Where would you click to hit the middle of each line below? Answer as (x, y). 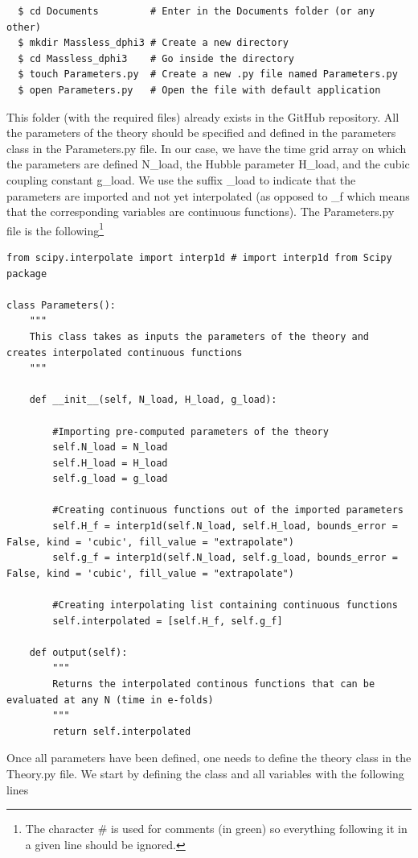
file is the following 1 (55, 229)
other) (24, 27)
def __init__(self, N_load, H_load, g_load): (153, 400)
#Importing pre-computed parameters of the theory (191, 431)
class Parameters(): (61, 305)
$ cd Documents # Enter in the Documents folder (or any (197, 11)
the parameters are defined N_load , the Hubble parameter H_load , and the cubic (208, 164)
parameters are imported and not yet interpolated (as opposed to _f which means (208, 195)
